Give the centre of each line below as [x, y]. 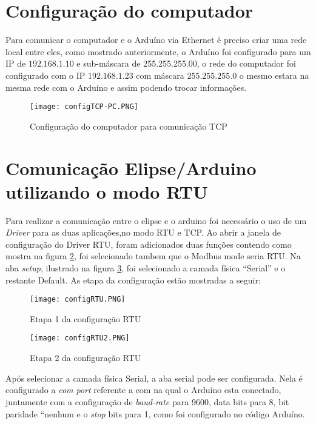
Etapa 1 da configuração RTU [86, 318]
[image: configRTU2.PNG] [80, 338]
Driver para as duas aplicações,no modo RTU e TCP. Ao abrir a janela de [143, 232]
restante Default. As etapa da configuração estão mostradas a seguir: [133, 280]
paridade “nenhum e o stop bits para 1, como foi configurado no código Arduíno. [155, 413]
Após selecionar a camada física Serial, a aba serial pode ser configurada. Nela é [154, 378]
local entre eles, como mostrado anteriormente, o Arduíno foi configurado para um [158, 51]
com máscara [160, 75]
